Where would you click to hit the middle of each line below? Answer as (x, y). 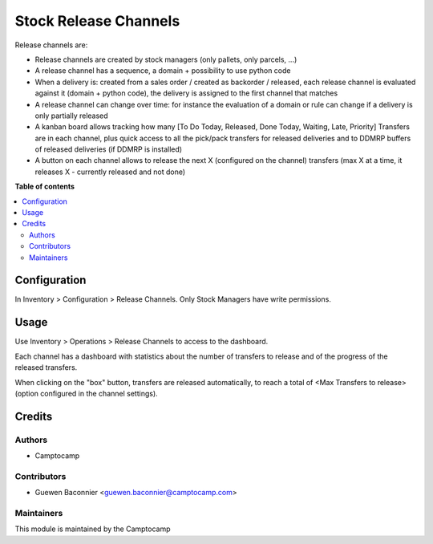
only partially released (71, 116)
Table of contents (45, 187)
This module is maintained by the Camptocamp (93, 529)
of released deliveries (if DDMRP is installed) (109, 149)
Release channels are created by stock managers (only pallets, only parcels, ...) (166, 59)
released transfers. (46, 367)
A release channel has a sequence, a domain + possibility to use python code (163, 71)
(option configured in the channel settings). (86, 393)
